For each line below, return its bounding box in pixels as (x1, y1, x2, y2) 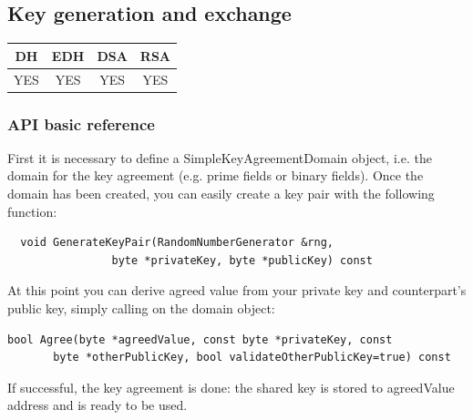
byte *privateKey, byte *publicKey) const (111, 253, 373, 267)
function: (7, 201, 57, 220)
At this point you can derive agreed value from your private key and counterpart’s (7, 281, 467, 300)
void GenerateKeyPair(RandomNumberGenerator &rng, (20, 236, 334, 250)
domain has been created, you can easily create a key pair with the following (7, 184, 435, 203)
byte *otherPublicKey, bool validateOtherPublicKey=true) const (53, 351, 451, 364)
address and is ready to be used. (7, 395, 188, 415)
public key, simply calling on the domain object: (7, 299, 275, 318)
